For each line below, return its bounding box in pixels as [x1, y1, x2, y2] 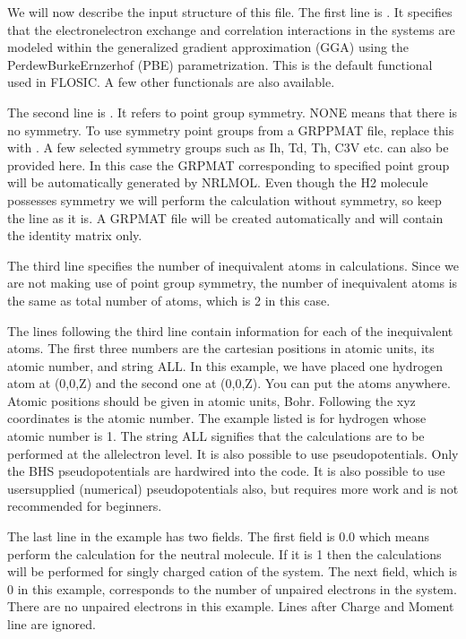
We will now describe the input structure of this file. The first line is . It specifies [7, 3, 453, 21]
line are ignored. [7, 615, 96, 633]
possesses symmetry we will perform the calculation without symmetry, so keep [7, 190, 442, 209]
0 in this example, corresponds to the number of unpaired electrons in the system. [7, 579, 457, 598]
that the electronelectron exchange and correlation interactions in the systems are [7, 20, 455, 39]
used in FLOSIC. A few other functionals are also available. [7, 73, 335, 91]
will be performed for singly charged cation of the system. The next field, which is [7, 562, 458, 581]
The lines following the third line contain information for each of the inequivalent [7, 321, 453, 340]
